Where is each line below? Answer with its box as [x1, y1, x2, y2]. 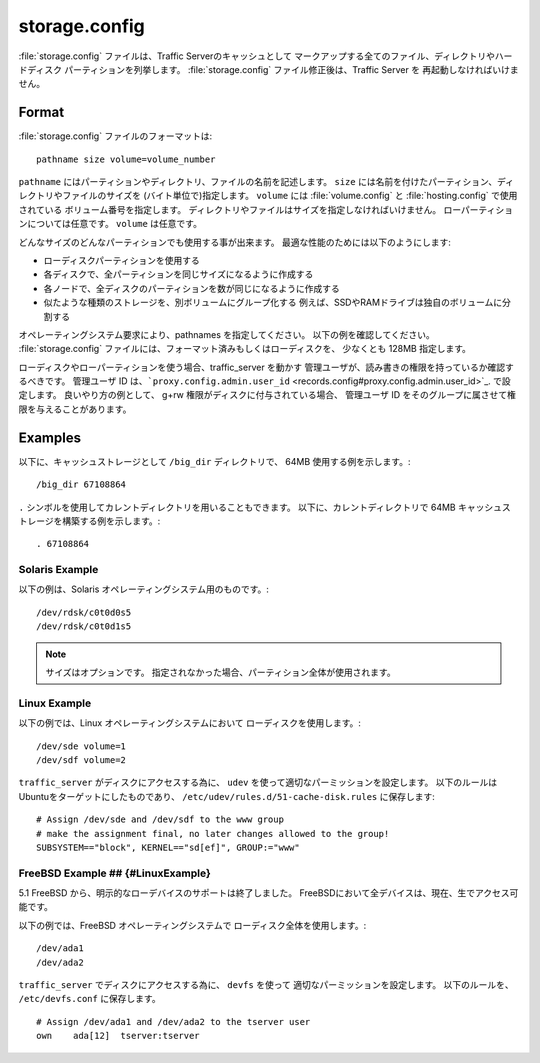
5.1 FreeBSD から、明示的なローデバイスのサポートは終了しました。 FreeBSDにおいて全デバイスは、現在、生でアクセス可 [18, 887, 519, 899]
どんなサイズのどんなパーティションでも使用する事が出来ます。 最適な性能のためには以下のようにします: [18, 236, 452, 248]
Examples [18, 429, 82, 446]
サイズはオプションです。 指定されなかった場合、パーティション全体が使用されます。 [45, 666, 396, 679]
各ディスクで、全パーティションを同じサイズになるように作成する [43, 268, 314, 280]
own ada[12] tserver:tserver [36, 1030, 200, 1042]
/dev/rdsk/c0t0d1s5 [36, 621, 132, 632]
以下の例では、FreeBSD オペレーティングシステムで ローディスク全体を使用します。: [18, 919, 367, 931]
